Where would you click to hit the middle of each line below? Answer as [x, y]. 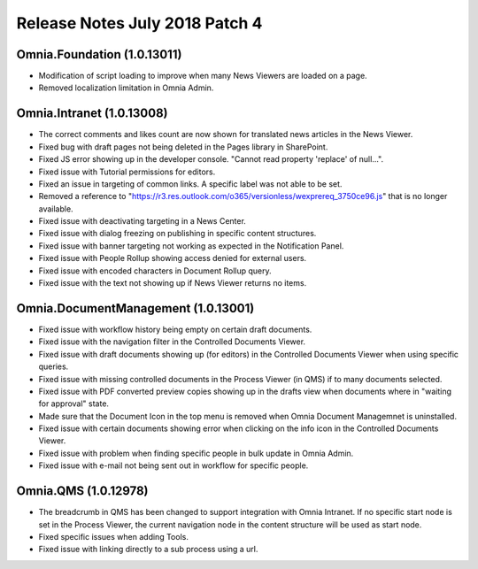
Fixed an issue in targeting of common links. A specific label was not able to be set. [190, 184]
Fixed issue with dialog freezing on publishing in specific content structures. [177, 234]
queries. [54, 366]
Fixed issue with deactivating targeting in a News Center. [143, 221]
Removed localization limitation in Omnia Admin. [126, 88]
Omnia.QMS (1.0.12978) [83, 491]
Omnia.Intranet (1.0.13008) [92, 114]
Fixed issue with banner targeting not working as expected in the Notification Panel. [191, 246]
